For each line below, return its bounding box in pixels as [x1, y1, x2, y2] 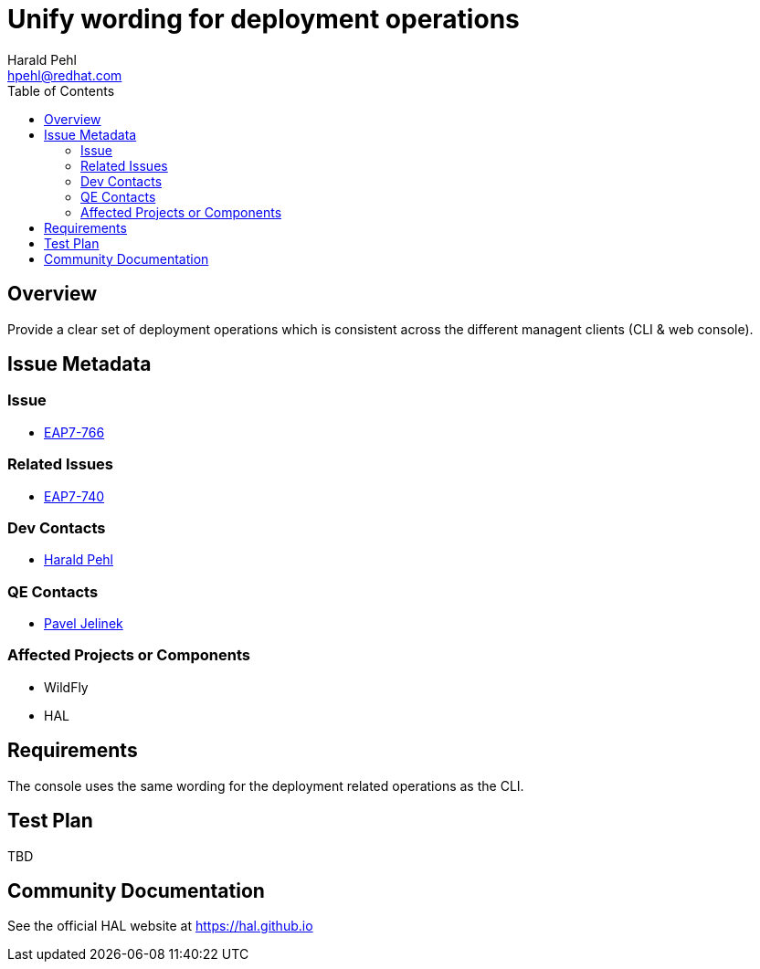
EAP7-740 [44, 488, 105, 504]
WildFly [44, 679, 89, 695]
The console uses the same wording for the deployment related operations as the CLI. [7, 777, 524, 794]
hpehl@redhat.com [7, 67, 122, 83]
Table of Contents [7, 82, 115, 99]
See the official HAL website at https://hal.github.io [7, 918, 313, 934]
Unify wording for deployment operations [7, 4, 520, 35]
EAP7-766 [44, 424, 105, 440]
